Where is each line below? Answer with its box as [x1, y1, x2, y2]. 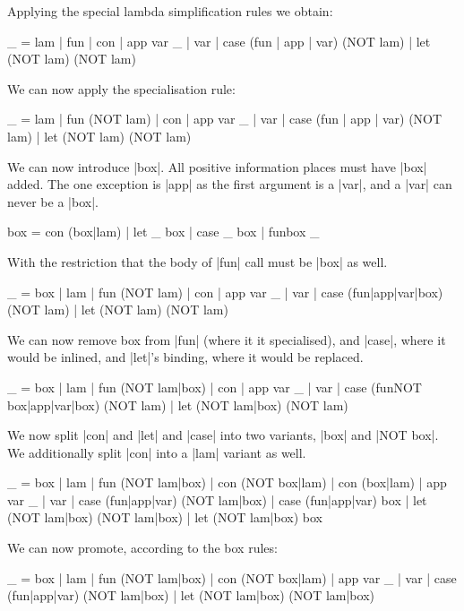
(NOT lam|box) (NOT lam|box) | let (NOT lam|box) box [7, 508, 322, 527]
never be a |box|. [7, 192, 99, 211]
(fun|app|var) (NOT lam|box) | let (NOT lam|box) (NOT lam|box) [7, 586, 374, 605]
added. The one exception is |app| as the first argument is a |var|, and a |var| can [7, 175, 452, 194]
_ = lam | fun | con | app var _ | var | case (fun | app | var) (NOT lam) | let [7, 31, 431, 50]
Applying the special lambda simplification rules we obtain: [7, 2, 333, 20]
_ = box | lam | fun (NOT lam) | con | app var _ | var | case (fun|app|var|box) [7, 282, 443, 301]
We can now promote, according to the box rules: [7, 538, 278, 557]
